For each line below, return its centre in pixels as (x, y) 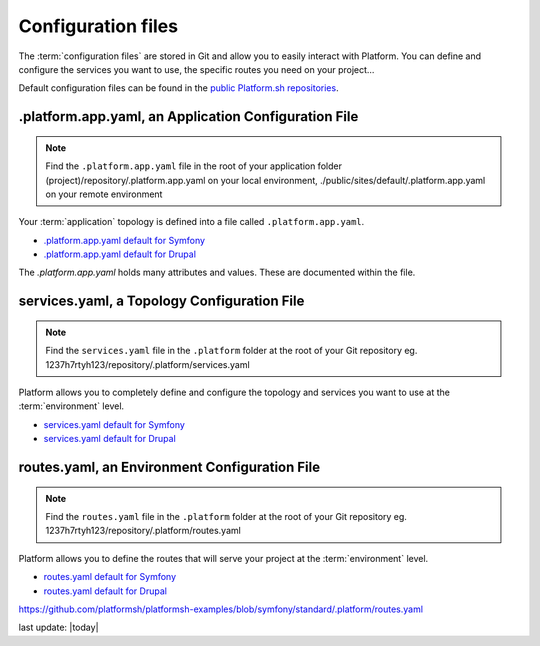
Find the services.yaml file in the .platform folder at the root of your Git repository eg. (231, 351)
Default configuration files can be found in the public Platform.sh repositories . (178, 88)
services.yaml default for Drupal (110, 439)
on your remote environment (104, 194)
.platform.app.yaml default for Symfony (124, 240)
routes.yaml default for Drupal (105, 591)
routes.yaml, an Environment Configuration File (169, 467)
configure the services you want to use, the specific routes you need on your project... (196, 69)
